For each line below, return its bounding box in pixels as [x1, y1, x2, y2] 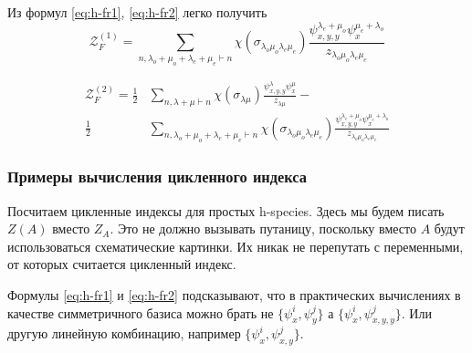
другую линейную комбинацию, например [7, 324, 241, 343]
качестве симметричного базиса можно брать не [7, 303, 274, 322]
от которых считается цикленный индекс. [7, 254, 236, 274]
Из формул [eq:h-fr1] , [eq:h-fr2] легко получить [7, 3, 267, 21]
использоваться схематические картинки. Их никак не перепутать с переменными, [7, 236, 464, 255]
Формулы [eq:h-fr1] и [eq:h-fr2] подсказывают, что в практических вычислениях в [7, 285, 461, 304]
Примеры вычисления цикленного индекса [7, 165, 307, 188]
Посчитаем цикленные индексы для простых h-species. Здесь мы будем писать [7, 201, 445, 220]
